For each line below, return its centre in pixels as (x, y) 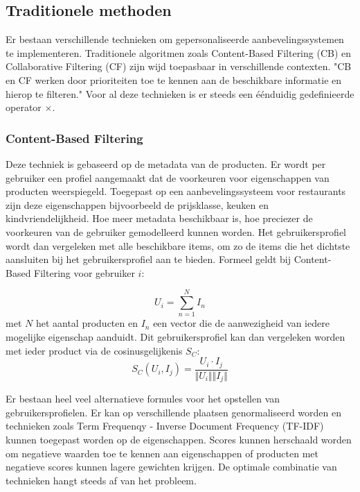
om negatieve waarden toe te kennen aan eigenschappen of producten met (162, 453)
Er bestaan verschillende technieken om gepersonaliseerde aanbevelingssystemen (175, 39)
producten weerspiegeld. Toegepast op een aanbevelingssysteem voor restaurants (176, 191)
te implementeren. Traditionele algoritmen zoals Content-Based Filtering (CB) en (179, 52)
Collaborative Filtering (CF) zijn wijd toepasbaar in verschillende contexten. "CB (179, 66)
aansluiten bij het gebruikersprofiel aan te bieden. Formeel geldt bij (148, 259)
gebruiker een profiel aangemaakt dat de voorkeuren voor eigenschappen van (168, 177)
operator (24, 107)
